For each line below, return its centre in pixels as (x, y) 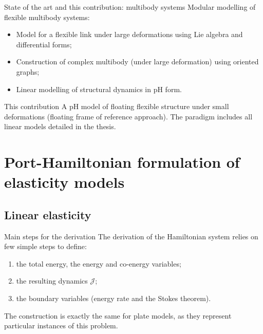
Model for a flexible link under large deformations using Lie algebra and (129, 34)
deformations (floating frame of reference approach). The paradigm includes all (128, 116)
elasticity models (64, 182)
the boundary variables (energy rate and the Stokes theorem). (114, 298)
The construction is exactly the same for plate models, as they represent (118, 315)
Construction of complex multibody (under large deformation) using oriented (137, 61)
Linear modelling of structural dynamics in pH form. (99, 89)
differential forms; (44, 44)
